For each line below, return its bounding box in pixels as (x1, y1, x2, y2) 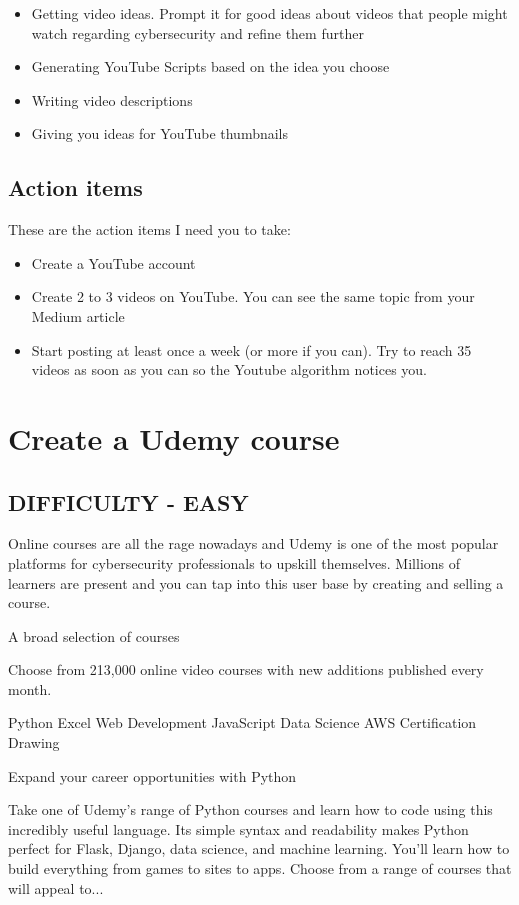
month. (8, 678, 52, 699)
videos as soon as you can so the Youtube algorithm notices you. (31, 359, 428, 380)
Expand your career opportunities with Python (8, 765, 297, 786)
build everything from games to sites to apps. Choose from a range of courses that (8, 858, 512, 879)
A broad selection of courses (8, 625, 180, 646)
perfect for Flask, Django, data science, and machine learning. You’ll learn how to (8, 838, 510, 859)
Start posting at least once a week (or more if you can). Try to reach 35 (31, 339, 472, 360)
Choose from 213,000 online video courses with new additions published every (8, 659, 484, 680)
